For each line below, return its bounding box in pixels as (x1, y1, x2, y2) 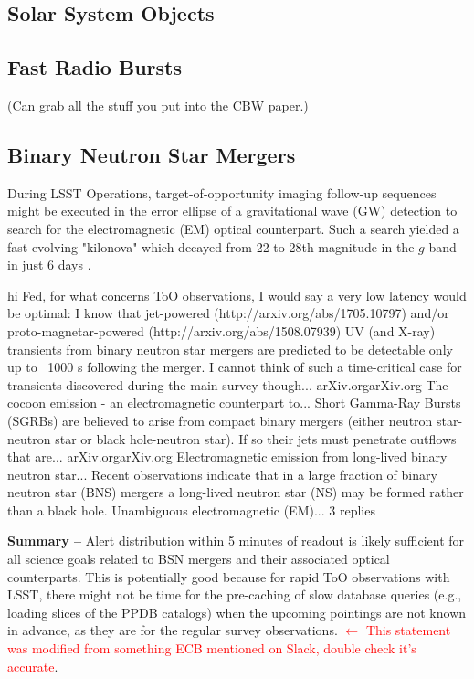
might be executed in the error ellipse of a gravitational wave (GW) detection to (7, 201, 458, 220)
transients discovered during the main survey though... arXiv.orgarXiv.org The (7, 375, 448, 394)
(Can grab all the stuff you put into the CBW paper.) (7, 95, 309, 114)
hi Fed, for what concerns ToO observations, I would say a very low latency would (7, 285, 467, 304)
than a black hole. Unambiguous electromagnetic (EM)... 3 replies (7, 500, 375, 519)
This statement (365, 621, 451, 640)
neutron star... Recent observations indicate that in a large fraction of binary (7, 464, 437, 483)
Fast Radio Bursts (7, 53, 182, 81)
